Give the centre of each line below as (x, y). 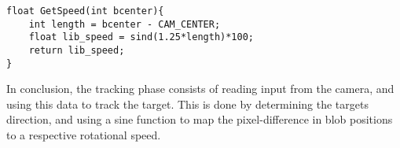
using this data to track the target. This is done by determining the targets (187, 104)
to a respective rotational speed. (84, 135)
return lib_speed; (77, 50)
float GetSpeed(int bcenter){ (85, 11)
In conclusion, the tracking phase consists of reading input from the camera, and (200, 89)
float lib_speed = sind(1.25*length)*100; (141, 37)
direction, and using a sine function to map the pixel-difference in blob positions (200, 119)
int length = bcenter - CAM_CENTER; (125, 24)
